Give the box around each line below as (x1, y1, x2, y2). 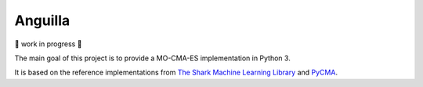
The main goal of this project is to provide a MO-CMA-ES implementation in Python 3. (14, 53, 291, 63)
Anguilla (14, 12, 70, 29)
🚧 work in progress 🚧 (14, 39, 82, 49)
